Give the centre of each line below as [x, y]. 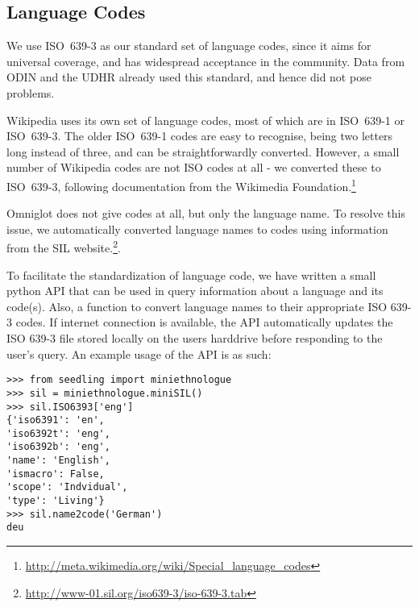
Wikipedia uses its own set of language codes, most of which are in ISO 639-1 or [206, 120]
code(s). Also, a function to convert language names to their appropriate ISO [197, 306]
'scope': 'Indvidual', [67, 487]
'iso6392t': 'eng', [58, 433]
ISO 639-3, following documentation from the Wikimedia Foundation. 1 [181, 185]
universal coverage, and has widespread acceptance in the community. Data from [206, 61]
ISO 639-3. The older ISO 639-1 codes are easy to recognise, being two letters [200, 136]
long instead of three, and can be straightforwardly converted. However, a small [203, 151]
